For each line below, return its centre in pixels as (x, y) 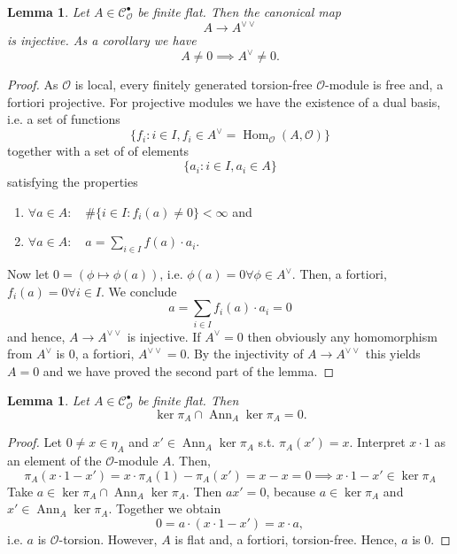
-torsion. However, (108, 539)
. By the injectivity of (245, 354)
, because (291, 491)
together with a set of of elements (98, 151)
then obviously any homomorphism (342, 336)
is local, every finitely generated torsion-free (194, 85)
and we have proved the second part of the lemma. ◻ (189, 370)
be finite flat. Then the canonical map (239, 12)
